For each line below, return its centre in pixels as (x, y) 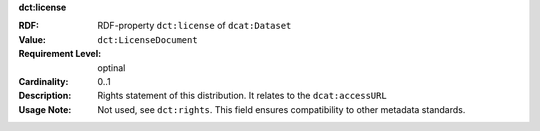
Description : (45, 96)
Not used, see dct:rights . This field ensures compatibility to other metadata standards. (281, 109)
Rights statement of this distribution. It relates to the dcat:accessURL (242, 96)
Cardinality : (43, 81)
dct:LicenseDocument (148, 39)
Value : (32, 39)
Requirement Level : (60, 54)
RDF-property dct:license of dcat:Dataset (194, 26)
